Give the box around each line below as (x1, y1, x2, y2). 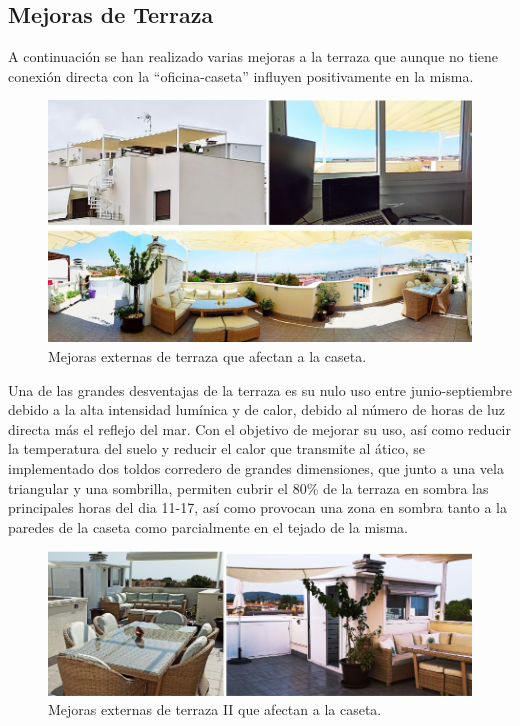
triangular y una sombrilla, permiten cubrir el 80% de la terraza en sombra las (8, 477, 489, 498)
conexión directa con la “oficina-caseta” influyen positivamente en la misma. (8, 65, 474, 86)
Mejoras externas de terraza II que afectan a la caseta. (48, 699, 382, 720)
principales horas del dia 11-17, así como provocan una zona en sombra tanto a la (8, 497, 507, 518)
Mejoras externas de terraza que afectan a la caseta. (48, 346, 367, 367)
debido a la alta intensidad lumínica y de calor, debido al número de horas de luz (8, 399, 505, 420)
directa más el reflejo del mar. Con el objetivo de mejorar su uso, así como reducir (8, 418, 511, 439)
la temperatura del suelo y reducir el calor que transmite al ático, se (8, 438, 425, 459)
